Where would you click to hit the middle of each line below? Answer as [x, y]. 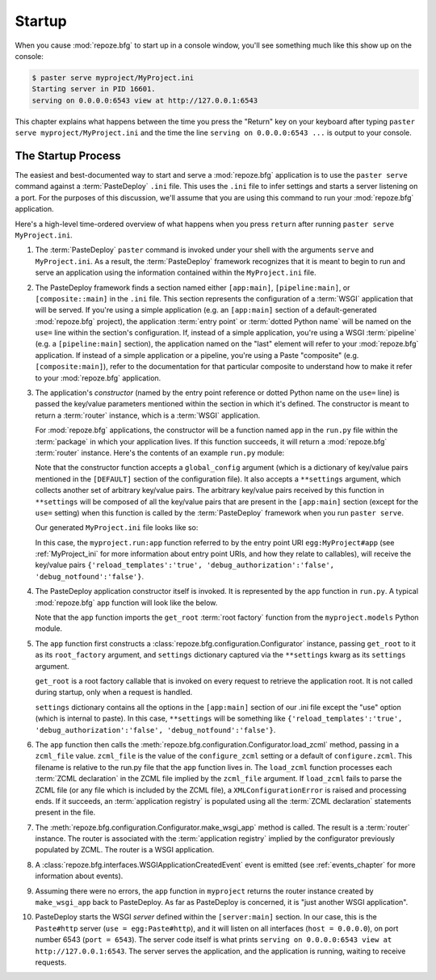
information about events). [79, 876]
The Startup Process [68, 156]
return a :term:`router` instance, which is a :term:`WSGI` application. [148, 415]
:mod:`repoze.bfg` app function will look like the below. [126, 603]
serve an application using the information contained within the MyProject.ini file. [176, 273]
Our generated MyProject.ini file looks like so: [117, 528]
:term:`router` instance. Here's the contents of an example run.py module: [160, 452]
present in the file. [65, 813]
